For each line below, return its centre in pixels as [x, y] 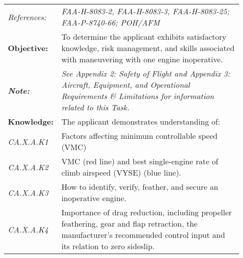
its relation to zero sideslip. [108, 246]
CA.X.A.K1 [28, 141]
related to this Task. [95, 107]
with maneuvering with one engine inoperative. [142, 59]
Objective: [28, 48]
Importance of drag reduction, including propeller [147, 212]
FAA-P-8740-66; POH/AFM [111, 22]
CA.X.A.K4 [28, 229]
